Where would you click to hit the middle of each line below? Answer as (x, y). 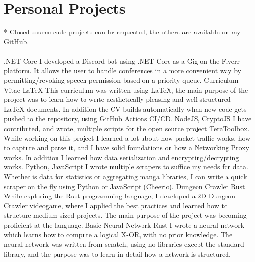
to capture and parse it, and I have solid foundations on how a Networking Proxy (127, 147)
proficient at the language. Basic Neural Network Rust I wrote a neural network (124, 225)
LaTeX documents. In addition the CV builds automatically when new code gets (125, 109)
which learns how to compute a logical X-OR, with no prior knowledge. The (118, 234)
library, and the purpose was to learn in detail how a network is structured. (117, 253)
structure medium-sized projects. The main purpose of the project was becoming (125, 215)
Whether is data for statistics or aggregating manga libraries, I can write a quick (126, 177)
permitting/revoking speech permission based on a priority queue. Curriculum (121, 80)
